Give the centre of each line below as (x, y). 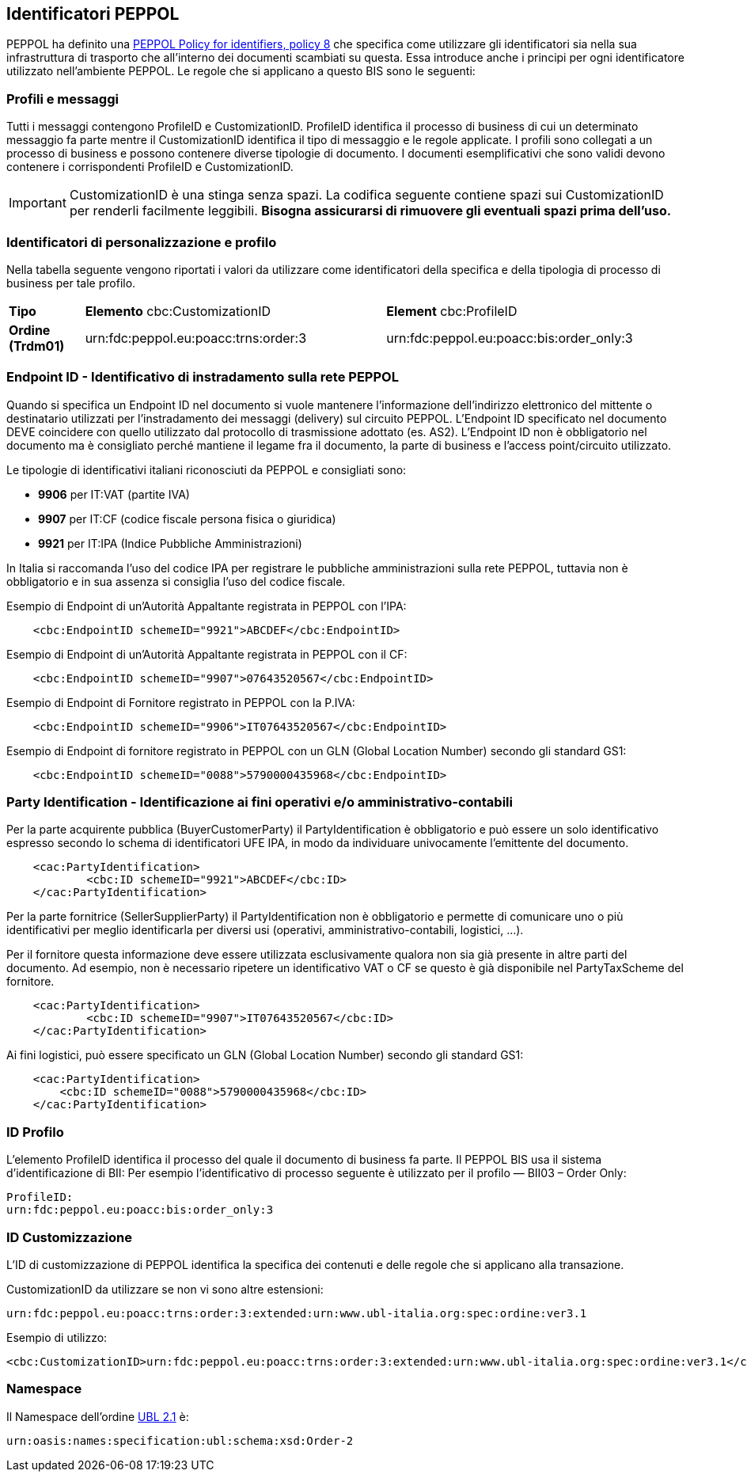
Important (38, 203)
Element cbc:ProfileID (452, 311)
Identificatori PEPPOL (93, 14)
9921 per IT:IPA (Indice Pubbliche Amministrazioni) (170, 543)
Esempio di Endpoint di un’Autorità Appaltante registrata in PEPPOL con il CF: (207, 654)
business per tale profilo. (71, 283)
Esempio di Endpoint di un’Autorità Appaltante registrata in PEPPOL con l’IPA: (207, 606)
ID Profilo (35, 1132)
